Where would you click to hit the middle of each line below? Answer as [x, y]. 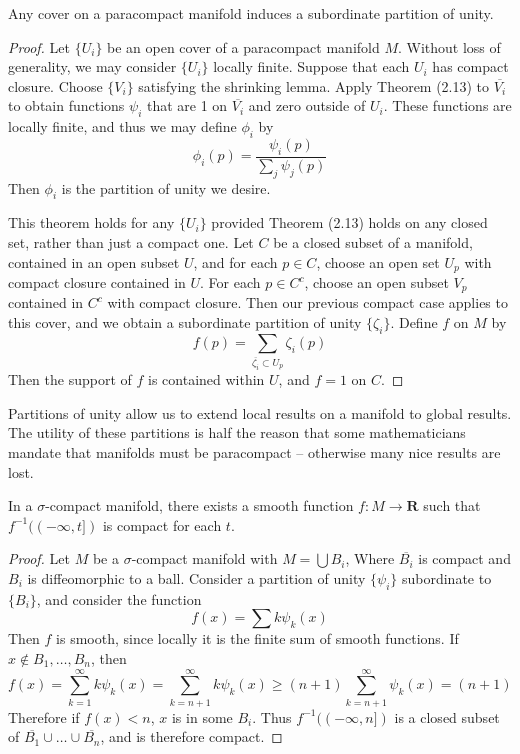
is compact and [464, 558]
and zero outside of [307, 105]
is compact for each [162, 524]
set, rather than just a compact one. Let [131, 241]
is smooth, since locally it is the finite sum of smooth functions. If [257, 638]
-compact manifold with [204, 558]
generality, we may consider [92, 66]
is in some [202, 716]
